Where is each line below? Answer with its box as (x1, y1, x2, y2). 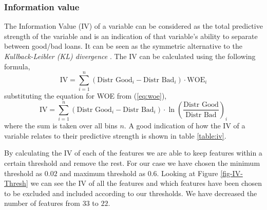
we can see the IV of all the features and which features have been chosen (30, 178, 262, 188)
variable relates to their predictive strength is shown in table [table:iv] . (4, 130, 226, 141)
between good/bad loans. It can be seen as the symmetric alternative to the (4, 41, 242, 51)
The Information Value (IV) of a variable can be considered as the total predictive (4, 21, 263, 31)
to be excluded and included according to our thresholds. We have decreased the (4, 187, 257, 198)
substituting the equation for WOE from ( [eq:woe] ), (4, 90, 167, 101)
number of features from (4, 198, 80, 208)
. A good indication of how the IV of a (124, 120, 245, 131)
